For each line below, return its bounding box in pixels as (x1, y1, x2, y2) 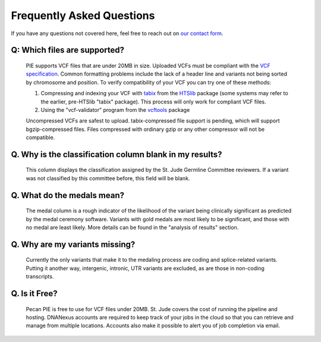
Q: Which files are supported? (11, 45, 125, 55)
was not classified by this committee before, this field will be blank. (26, 174, 190, 181)
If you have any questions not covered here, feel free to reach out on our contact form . (11, 30, 224, 37)
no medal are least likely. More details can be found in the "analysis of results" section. (26, 224, 239, 231)
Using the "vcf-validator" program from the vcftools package (40, 106, 190, 113)
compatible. (26, 134, 55, 141)
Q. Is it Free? (11, 288, 58, 299)
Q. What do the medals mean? (11, 190, 125, 200)
